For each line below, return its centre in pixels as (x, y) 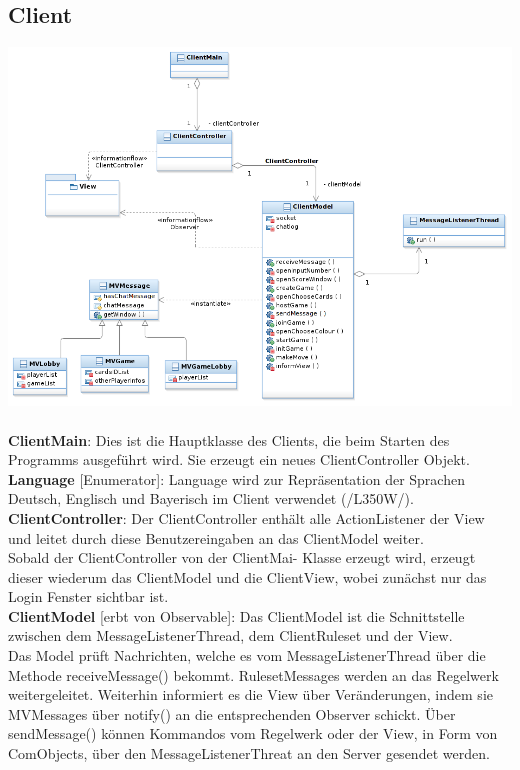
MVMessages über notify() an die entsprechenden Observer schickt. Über (232, 713)
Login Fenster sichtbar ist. (88, 596)
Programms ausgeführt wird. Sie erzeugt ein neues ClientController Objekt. (239, 459)
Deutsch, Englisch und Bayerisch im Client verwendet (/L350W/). (211, 498)
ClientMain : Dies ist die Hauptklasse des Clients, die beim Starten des (229, 439)
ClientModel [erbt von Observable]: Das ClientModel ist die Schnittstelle (236, 615)
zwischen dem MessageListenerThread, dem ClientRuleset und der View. (230, 635)
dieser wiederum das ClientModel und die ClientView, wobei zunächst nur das (247, 576)
